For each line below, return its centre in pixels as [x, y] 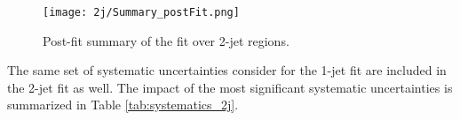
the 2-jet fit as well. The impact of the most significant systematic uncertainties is [230, 87]
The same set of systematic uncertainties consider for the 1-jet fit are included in [227, 70]
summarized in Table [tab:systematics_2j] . [123, 105]
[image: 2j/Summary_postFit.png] [141, 12]
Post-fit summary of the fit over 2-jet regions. [166, 40]
